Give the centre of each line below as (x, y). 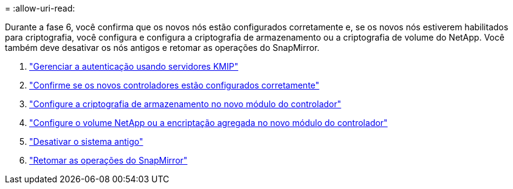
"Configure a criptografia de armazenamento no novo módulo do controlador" (185, 104)
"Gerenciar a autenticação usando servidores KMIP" (134, 66)
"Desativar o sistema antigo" (86, 141)
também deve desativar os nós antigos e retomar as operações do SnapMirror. (162, 48)
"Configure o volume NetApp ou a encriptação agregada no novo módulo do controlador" (208, 123)
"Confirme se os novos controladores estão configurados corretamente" (174, 85)
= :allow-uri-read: (40, 8)
